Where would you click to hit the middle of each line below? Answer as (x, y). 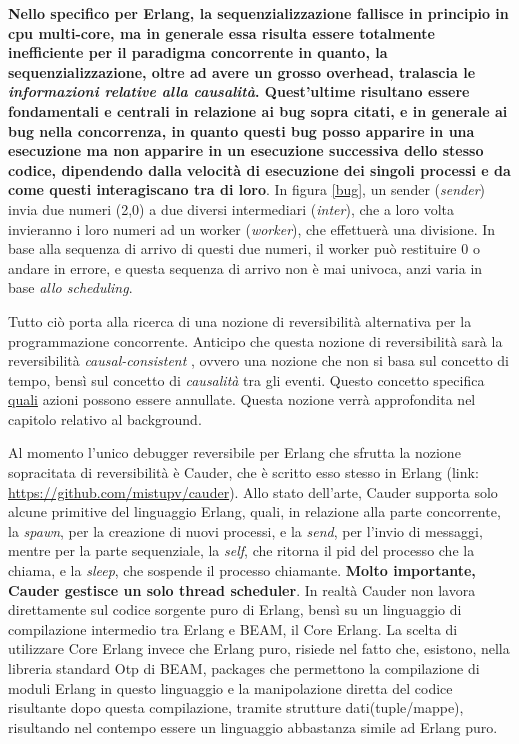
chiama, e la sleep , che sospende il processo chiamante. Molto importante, (242, 570)
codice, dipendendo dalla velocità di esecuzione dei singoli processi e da (259, 169)
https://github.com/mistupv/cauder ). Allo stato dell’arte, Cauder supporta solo (253, 491)
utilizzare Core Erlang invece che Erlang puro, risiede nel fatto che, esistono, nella (259, 648)
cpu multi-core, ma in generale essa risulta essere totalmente (221, 32)
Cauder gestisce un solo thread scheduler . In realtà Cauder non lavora (242, 589)
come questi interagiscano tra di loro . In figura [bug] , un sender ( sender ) (246, 189)
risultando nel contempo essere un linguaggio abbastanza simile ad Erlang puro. (253, 726)
